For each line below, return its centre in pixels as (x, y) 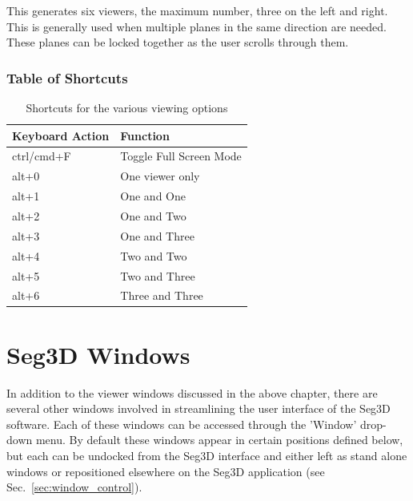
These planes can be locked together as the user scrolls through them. (178, 42)
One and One (153, 196)
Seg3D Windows (98, 354)
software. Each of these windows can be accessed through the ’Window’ (182, 424)
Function (145, 135)
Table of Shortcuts (67, 77)
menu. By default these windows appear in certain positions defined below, (219, 440)
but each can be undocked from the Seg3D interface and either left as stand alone (207, 455)
